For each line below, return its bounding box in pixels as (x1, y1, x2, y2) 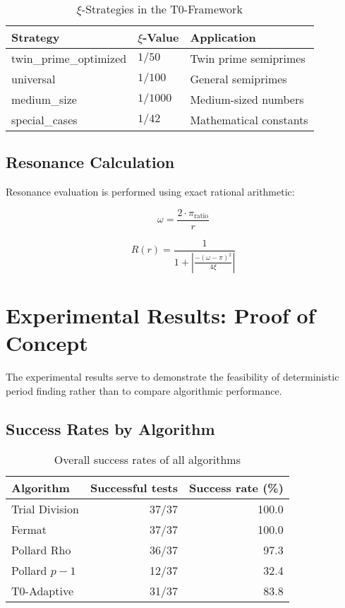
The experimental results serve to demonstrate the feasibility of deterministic (6, 369, 339, 384)
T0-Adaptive (11, 583, 74, 600)
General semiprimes (190, 71, 287, 87)
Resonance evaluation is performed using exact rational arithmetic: (6, 184, 295, 199)
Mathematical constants (190, 112, 308, 128)
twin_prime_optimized (11, 50, 127, 66)
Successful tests (90, 479, 178, 496)
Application (190, 29, 256, 45)
